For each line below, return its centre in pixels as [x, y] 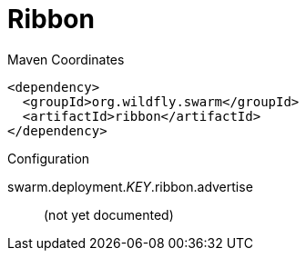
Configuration [49, 158]
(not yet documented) [109, 214]
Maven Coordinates [66, 59]
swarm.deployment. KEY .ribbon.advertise [130, 186]
